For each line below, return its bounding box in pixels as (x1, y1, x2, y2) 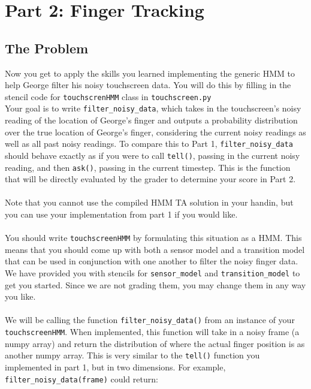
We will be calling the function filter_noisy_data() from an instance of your (5, 313, 295, 326)
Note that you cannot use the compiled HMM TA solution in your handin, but (5, 196, 294, 209)
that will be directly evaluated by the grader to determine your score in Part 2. (5, 173, 296, 185)
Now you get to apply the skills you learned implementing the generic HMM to (5, 67, 295, 79)
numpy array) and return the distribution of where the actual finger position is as (5, 337, 305, 349)
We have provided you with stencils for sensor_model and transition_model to (5, 267, 300, 279)
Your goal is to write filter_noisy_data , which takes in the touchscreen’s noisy (5, 102, 301, 114)
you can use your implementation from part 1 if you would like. (5, 208, 238, 221)
